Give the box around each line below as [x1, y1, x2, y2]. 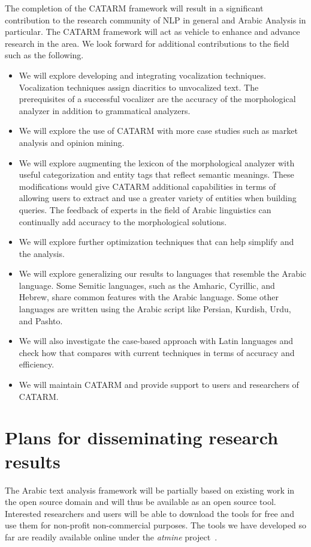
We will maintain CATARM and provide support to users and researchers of [19, 378, 299, 391]
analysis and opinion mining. [19, 136, 125, 148]
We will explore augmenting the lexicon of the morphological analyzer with [19, 156, 295, 169]
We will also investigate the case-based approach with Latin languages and [19, 334, 293, 347]
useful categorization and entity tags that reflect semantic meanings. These [19, 168, 294, 181]
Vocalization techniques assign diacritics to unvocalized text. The [19, 80, 259, 93]
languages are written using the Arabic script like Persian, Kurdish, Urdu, [19, 303, 291, 315]
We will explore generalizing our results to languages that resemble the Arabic [19, 267, 307, 280]
